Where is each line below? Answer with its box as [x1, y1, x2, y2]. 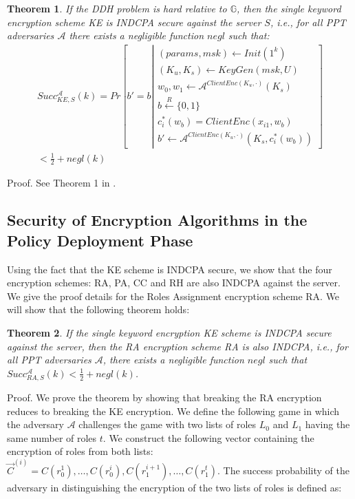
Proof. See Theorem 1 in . [7, 176, 116, 190]
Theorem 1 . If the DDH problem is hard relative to [7, 1, 227, 15]
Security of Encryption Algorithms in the [7, 209, 308, 231]
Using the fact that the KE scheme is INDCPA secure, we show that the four [7, 262, 332, 276]
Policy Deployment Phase [7, 229, 193, 251]
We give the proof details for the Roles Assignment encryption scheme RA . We [7, 288, 340, 303]
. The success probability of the [217, 463, 350, 477]
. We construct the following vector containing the [103, 430, 314, 445]
